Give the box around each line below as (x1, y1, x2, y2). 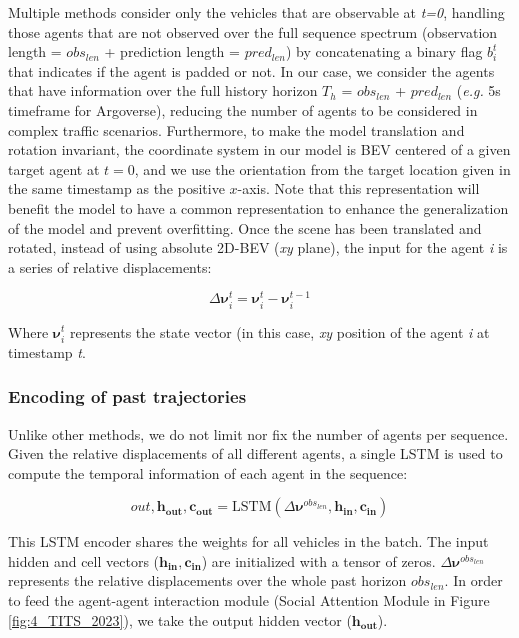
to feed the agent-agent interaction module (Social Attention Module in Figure (8, 590, 490, 611)
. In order (444, 570, 503, 591)
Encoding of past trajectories (8, 384, 247, 409)
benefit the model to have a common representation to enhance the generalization (8, 197, 509, 218)
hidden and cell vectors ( (8, 550, 160, 571)
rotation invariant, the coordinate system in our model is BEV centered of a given (8, 139, 511, 160)
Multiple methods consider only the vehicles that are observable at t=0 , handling (8, 2, 505, 22)
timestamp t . (8, 341, 86, 362)
